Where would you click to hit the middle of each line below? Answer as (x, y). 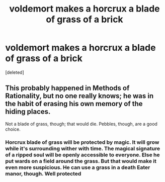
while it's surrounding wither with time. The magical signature (82, 148)
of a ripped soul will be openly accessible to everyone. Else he (82, 155)
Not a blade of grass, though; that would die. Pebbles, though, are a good (81, 124)
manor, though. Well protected (43, 173)
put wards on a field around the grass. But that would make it (81, 161)
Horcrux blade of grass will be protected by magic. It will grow (82, 142)
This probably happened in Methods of (67, 88)
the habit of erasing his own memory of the (74, 104)
